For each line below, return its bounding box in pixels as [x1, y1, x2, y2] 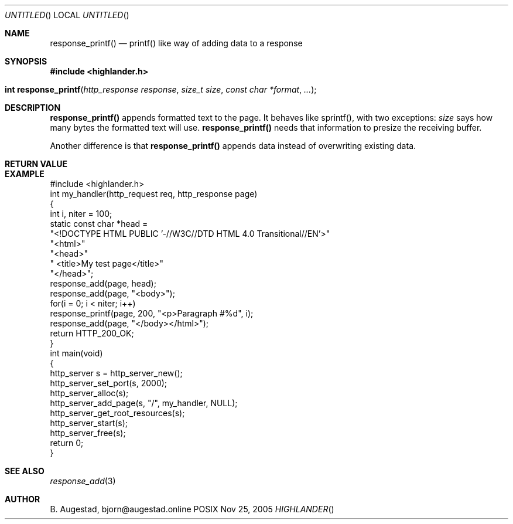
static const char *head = [50, 219, 148, 229]
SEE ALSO [5, 466, 45, 476]
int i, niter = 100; [50, 209, 112, 219]
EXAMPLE [5, 169, 45, 179]
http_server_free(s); [50, 428, 126, 438]
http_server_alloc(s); [50, 388, 129, 398]
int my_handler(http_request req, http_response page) [50, 189, 258, 199]
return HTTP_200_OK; [50, 328, 134, 338]
